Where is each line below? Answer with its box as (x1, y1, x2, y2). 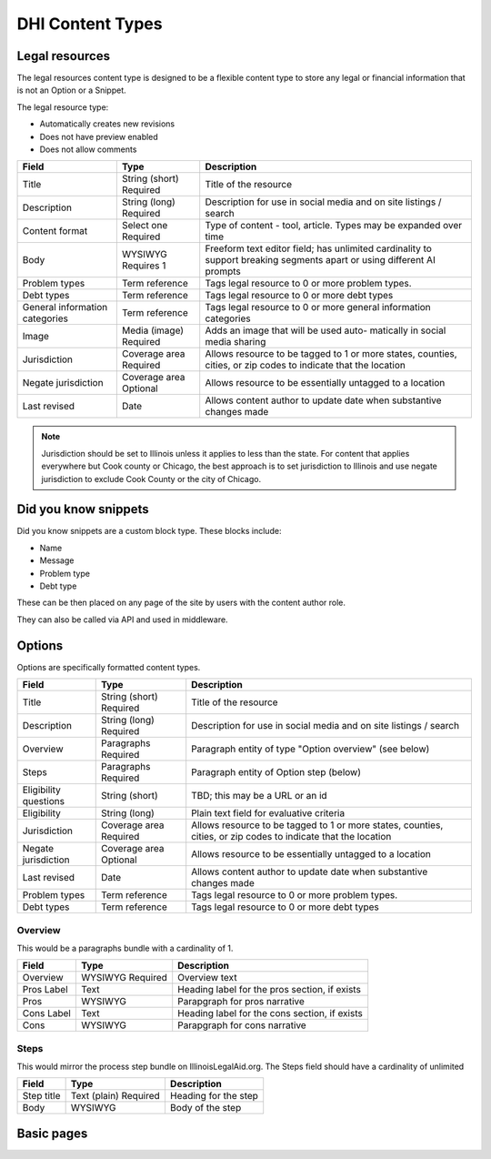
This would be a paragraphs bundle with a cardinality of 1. (16, 942, 234, 953)
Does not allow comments (39, 144, 137, 155)
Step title (22, 1090, 61, 1103)
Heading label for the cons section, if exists (177, 1007, 363, 1020)
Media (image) (121, 324, 185, 337)
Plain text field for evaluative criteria (191, 807, 346, 820)
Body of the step (169, 1102, 242, 1114)
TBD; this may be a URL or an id (191, 790, 327, 802)
